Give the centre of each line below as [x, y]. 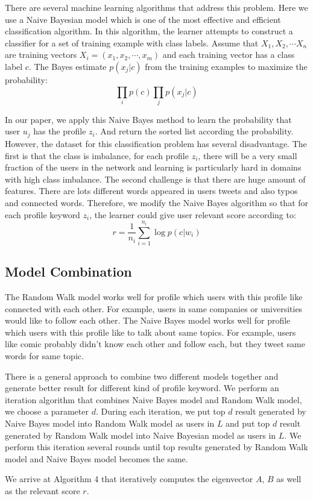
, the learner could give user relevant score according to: [193, 214]
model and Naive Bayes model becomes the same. [96, 458]
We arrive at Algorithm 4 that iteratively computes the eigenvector [129, 479]
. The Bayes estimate [68, 66]
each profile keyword [43, 214]
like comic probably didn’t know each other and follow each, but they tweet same [155, 344]
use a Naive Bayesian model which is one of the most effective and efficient [143, 19]
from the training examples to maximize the [226, 66]
